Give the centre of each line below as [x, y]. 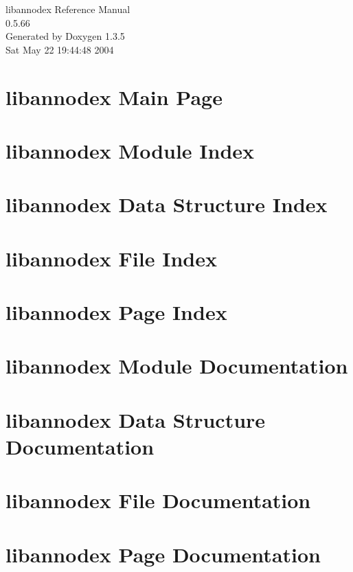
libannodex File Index [111, 258]
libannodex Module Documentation [177, 366]
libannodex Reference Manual [68, 9]
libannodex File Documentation [158, 500]
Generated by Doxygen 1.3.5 [65, 36]
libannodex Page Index [116, 312]
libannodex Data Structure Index [167, 204]
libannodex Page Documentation [163, 554]
